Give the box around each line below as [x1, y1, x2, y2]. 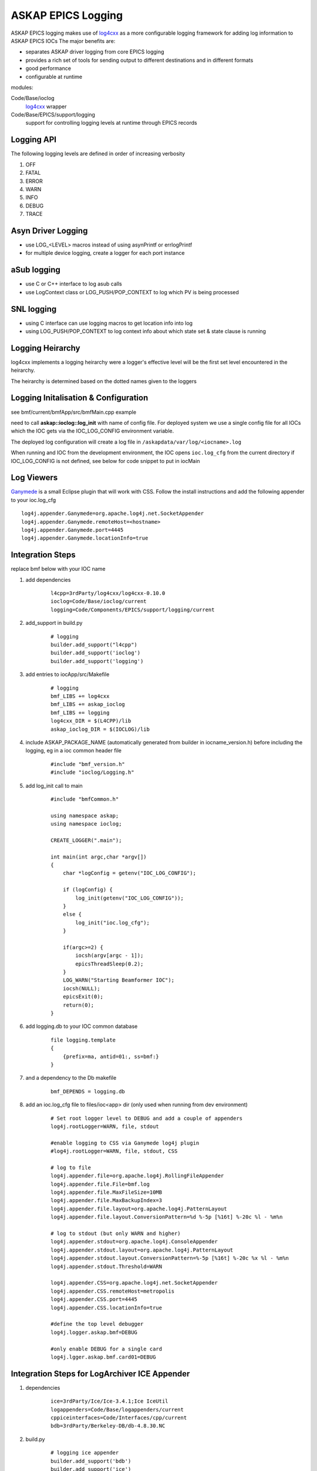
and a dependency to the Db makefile [25, 1074, 117, 1081]
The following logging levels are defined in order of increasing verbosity [11, 150, 185, 157]
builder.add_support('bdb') [50, 1457, 131, 1465]
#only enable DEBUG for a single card [50, 1345, 163, 1352]
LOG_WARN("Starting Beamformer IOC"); [62, 977, 175, 984]
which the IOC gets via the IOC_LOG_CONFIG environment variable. [11, 427, 174, 435]
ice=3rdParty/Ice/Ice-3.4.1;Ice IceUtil [50, 1398, 168, 1405]
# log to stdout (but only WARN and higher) [50, 1230, 181, 1237]
